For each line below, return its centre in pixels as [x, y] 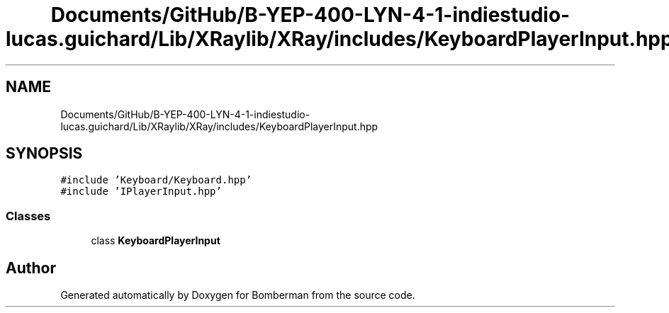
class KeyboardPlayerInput [156, 241]
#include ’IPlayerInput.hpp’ [141, 192]
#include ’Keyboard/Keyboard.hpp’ [156, 180]
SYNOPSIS [44, 154]
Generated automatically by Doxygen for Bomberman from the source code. [238, 295]
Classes [28, 216]
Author [31, 268]
